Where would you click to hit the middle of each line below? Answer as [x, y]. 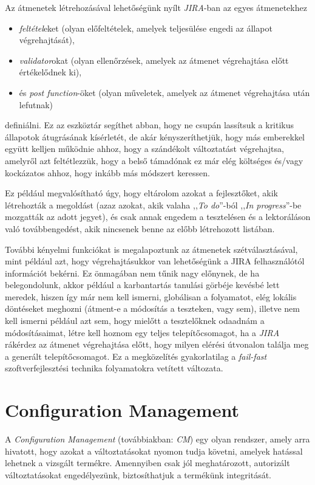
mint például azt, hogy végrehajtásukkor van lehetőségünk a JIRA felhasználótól [155, 261]
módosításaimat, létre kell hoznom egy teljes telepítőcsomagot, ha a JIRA [142, 332]
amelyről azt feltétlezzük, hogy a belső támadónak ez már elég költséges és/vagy [154, 160]
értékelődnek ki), [50, 72]
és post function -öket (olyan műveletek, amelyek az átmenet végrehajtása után [164, 92]
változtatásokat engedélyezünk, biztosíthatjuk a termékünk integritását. [138, 474]
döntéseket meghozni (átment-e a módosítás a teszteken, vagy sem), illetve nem [152, 308]
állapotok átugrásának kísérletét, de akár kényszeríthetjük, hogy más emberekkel [155, 136]
